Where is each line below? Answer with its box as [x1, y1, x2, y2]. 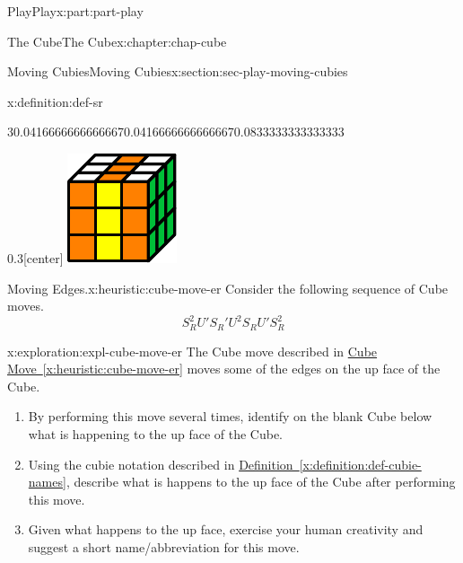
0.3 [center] [7, 248, 64, 267]
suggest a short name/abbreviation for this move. [28, 538, 300, 557]
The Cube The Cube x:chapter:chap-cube [7, 31, 227, 50]
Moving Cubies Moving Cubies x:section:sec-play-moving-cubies [7, 62, 348, 81]
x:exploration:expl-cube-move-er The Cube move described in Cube [7, 341, 378, 360]
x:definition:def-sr [7, 92, 103, 110]
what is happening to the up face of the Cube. [28, 425, 284, 444]
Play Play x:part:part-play [7, 2, 144, 20]
